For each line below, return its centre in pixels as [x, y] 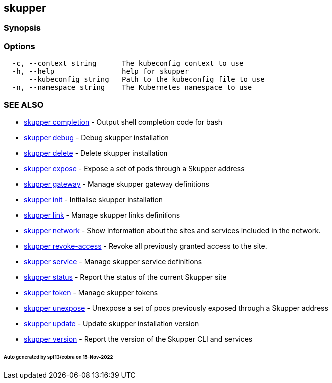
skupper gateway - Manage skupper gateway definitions [117, 184]
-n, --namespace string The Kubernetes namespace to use [132, 88]
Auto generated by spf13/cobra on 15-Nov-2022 [59, 357]
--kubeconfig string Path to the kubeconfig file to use [147, 80]
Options [20, 46]
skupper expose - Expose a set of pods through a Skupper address [134, 168]
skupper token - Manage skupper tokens [91, 292]
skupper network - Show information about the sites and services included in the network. [172, 230]
